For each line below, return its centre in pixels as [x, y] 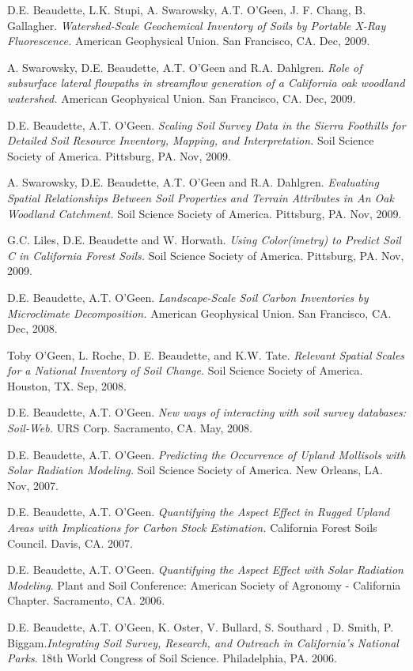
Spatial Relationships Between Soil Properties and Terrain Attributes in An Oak [201, 197]
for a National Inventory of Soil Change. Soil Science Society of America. [185, 370]
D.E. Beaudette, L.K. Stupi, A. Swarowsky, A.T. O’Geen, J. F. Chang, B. [187, 9]
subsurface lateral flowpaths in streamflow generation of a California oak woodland [206, 83]
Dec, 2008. [32, 328]
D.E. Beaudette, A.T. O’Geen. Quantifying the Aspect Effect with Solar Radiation [205, 569]
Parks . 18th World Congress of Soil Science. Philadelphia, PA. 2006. [172, 658]
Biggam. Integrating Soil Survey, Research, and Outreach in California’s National [203, 642]
